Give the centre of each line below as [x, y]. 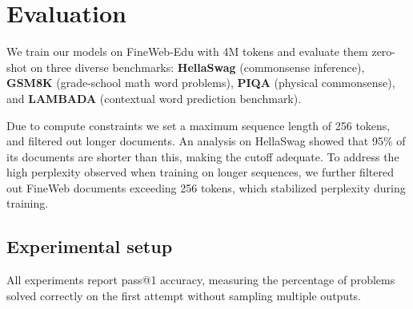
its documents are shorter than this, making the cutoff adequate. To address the [203, 156]
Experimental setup [90, 246]
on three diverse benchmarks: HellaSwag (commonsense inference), [198, 67]
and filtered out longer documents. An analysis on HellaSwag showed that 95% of [206, 141]
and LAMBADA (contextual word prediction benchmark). [154, 98]
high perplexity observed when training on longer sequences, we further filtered [200, 172]
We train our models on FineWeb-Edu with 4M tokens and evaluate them [187, 51]
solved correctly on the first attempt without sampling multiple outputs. [184, 295]
